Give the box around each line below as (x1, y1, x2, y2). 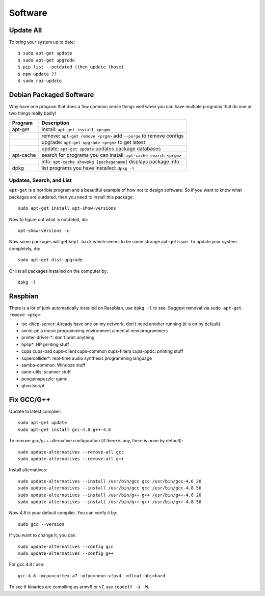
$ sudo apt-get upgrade (18, 57, 75, 63)
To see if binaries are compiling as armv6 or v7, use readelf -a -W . (9, 584, 150, 590)
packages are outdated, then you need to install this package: (9, 194, 134, 200)
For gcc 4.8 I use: (9, 562, 45, 568)
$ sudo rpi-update (18, 78, 62, 84)
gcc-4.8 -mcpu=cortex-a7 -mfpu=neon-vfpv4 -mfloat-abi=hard (18, 573, 165, 578)
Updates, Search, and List (9, 177, 72, 184)
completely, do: (9, 246, 41, 252)
